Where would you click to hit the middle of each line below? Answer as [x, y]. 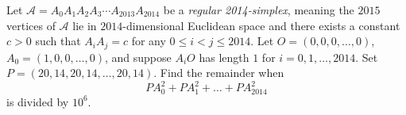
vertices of [31, 25]
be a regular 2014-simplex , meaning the [259, 10]
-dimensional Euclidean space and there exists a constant [261, 25]
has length [224, 57]
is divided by [38, 101]
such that [58, 41]
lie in [85, 25]
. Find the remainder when [219, 73]
